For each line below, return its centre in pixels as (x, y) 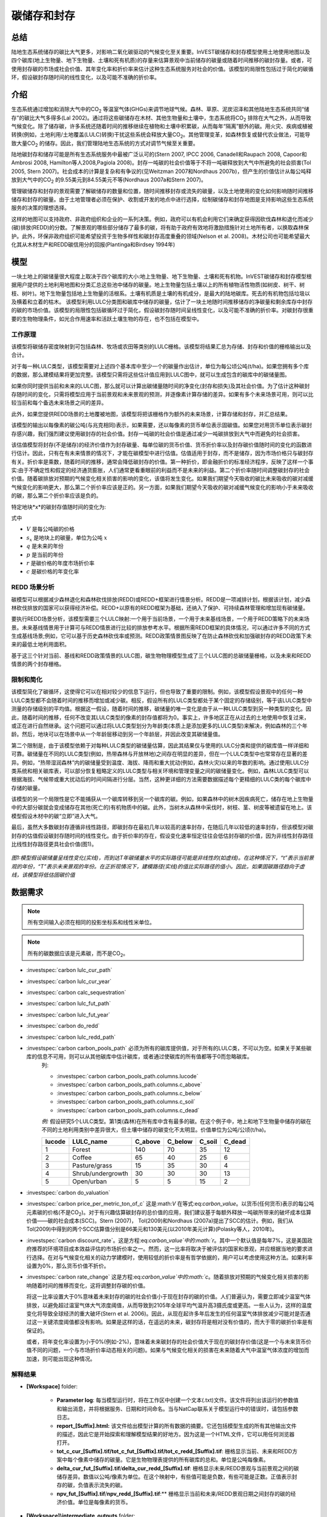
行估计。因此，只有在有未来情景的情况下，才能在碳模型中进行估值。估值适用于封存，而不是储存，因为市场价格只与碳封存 (162, 453)
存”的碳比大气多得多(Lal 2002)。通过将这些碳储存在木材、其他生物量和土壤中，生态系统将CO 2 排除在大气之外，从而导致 (161, 118)
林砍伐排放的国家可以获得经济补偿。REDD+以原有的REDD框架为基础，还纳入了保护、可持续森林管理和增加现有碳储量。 (160, 607)
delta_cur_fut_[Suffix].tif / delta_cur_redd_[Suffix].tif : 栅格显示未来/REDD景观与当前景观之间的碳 (178, 1468)
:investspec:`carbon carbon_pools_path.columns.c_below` (129, 1093)
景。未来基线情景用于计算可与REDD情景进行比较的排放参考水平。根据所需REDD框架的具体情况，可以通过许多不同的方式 (161, 627)
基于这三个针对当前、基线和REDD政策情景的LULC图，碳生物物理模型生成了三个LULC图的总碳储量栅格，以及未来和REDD (161, 655)
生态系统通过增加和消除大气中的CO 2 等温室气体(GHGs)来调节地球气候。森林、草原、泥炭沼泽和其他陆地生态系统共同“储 (160, 110)
